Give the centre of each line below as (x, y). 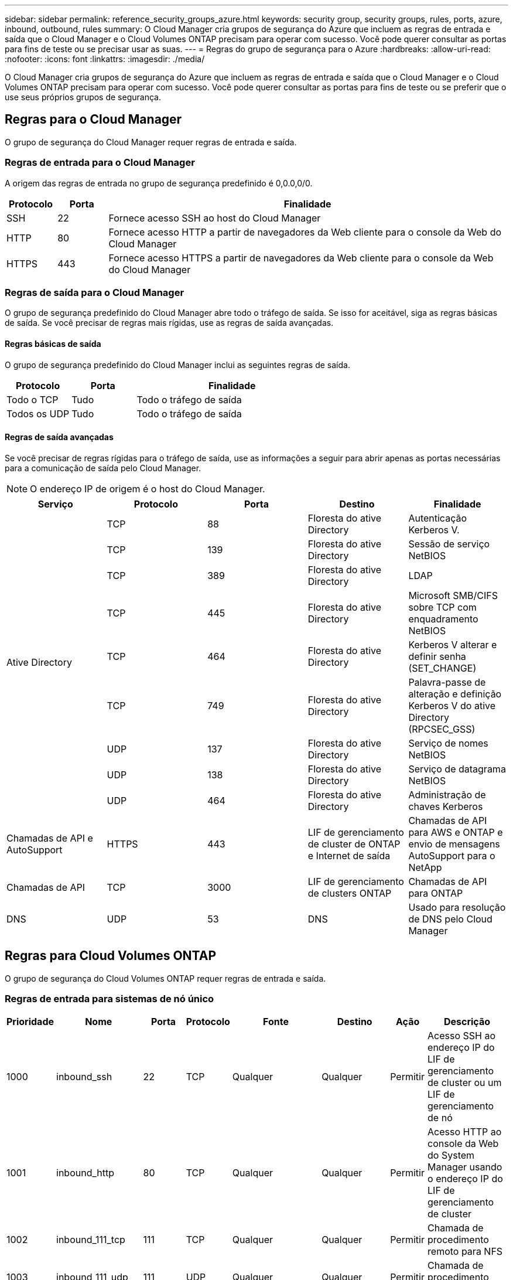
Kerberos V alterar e (453, 644)
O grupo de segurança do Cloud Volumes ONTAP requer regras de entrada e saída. (165, 978)
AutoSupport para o (452, 855)
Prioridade (30, 1022)
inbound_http (85, 1173)
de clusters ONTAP (350, 893)
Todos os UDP (38, 413)
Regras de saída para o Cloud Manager (95, 292)
